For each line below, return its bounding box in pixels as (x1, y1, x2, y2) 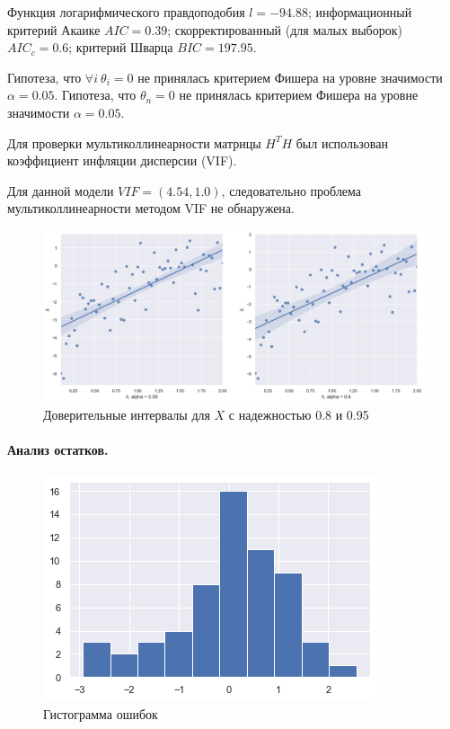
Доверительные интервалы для (43, 405, 210, 423)
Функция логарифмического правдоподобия (7, 3, 245, 21)
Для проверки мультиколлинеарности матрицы (7, 133, 261, 152)
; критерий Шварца (68, 38, 173, 57)
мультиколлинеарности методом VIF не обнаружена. (7, 199, 295, 218)
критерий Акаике (7, 20, 101, 39)
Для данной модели (7, 181, 114, 200)
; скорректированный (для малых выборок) (167, 20, 402, 39)
